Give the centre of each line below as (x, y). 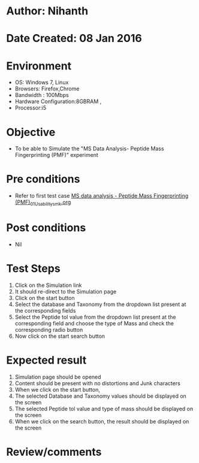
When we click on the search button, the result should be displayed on (102, 421)
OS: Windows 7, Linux (42, 83)
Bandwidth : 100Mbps (42, 95)
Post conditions (46, 228)
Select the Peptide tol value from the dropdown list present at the (95, 317)
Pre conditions (43, 179)
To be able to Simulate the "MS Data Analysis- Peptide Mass (89, 149)
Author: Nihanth (47, 11)
